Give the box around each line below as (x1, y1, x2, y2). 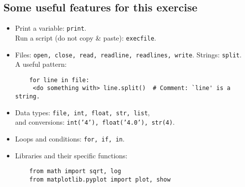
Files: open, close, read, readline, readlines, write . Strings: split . (15, 49, 242, 59)
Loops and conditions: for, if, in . (15, 134, 125, 144)
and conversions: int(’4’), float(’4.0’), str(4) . (15, 117, 175, 127)
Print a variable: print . (15, 23, 87, 33)
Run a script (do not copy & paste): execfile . (15, 32, 156, 43)
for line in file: (29, 76, 90, 84)
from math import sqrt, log (29, 168, 121, 175)
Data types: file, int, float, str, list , (15, 107, 150, 117)
